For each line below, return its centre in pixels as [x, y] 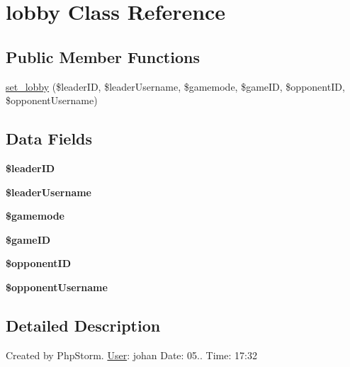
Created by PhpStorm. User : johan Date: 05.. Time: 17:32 [131, 355]
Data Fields [49, 139]
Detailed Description [83, 325]
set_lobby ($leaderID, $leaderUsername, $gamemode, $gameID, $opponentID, [175, 86]
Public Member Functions [103, 56]
